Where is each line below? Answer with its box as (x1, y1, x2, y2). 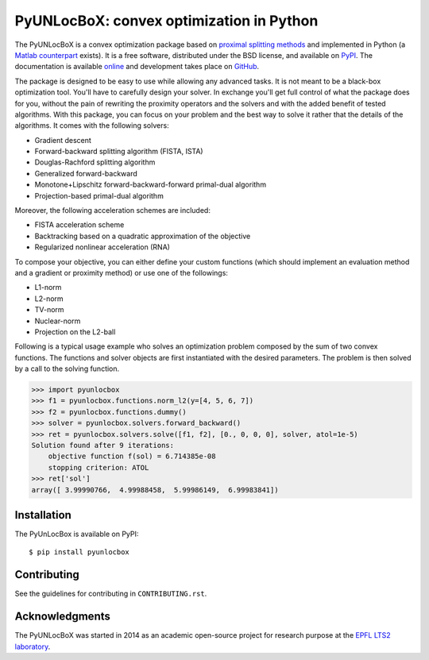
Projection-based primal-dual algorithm (34, 191, 164, 200)
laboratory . (14, 642, 51, 651)
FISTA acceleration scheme (34, 220, 125, 230)
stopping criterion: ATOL (48, 463, 149, 472)
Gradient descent (34, 135, 91, 145)
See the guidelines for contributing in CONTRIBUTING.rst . (14, 589, 207, 599)
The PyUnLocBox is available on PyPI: (14, 529, 139, 539)
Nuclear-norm (34, 316, 81, 326)
